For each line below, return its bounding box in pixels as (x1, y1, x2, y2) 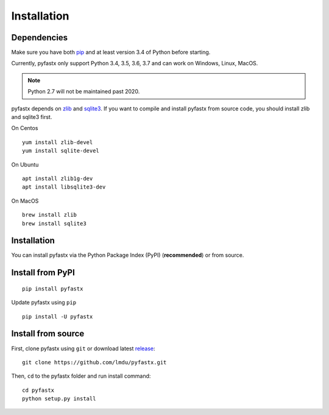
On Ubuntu (11, 161, 39, 168)
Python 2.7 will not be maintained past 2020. (27, 88, 140, 95)
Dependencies (11, 32, 68, 43)
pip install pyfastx (22, 285, 83, 292)
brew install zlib (22, 211, 77, 218)
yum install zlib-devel (22, 139, 93, 146)
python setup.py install (22, 395, 96, 402)
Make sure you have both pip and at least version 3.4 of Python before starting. (11, 49, 211, 56)
